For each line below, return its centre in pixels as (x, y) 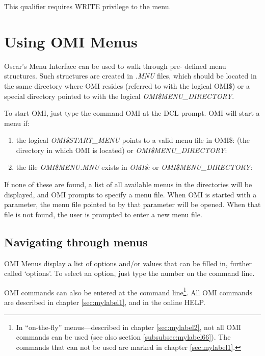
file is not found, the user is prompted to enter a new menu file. (103, 214)
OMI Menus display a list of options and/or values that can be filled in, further (128, 263)
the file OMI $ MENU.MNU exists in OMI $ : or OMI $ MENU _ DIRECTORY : (134, 167)
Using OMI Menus (71, 41)
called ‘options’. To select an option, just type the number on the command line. (129, 273)
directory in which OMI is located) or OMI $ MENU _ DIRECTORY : (122, 150)
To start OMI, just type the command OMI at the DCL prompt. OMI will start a (132, 113)
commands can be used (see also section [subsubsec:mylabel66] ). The (123, 337)
